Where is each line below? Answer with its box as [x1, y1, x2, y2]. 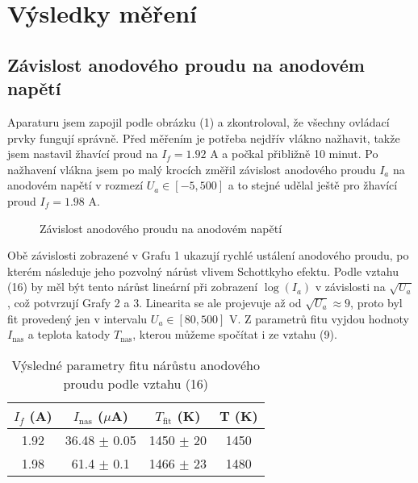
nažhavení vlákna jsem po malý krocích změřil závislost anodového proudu [7, 160, 376, 177]
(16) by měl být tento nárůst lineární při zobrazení [7, 278, 258, 295]
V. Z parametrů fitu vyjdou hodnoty [229, 310, 409, 327]
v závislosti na [315, 278, 386, 295]
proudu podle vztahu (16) [63, 373, 209, 393]
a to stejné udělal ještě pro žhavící [228, 177, 398, 194]
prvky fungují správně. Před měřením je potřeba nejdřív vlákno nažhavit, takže [7, 129, 400, 146]
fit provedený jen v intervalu [7, 310, 148, 327]
